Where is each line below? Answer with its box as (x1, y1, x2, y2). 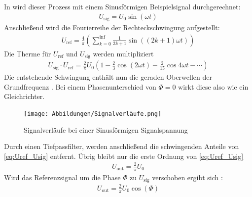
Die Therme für (4, 48, 51, 58)
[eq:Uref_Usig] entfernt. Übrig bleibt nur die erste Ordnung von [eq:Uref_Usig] (4, 150, 244, 161)
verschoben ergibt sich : (152, 172, 223, 182)
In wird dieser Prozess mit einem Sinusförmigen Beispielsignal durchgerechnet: (4, 1, 241, 11)
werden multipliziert (93, 48, 154, 58)
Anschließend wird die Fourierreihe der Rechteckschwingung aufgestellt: (4, 22, 220, 33)
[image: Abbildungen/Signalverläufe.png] (24, 110, 162, 117)
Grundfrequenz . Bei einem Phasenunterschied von (4, 81, 156, 92)
